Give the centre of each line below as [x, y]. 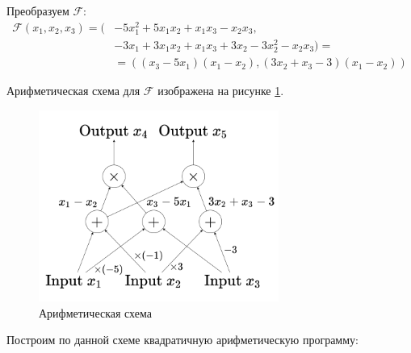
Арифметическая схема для [73, 91]
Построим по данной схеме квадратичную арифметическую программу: [182, 340]
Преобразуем [38, 10]
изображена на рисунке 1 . [221, 91]
